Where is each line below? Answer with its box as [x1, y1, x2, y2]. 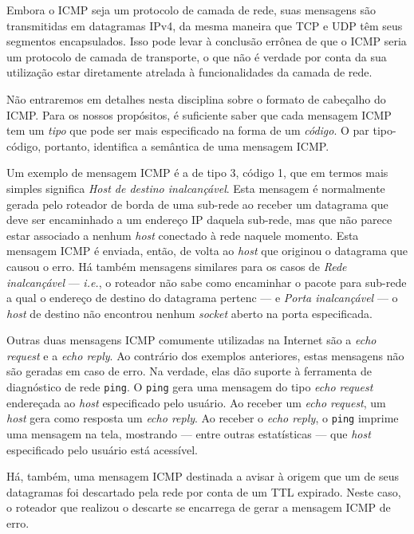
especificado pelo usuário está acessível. [6, 441, 198, 457]
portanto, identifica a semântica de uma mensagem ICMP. [44, 137, 329, 154]
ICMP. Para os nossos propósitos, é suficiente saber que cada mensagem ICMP [6, 106, 392, 123]
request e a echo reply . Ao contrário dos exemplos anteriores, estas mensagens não [6, 347, 404, 363]
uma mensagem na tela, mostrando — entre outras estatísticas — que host [6, 425, 371, 442]
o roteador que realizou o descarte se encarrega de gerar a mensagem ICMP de [6, 499, 391, 516]
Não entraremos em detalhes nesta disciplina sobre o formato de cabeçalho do [6, 90, 386, 107]
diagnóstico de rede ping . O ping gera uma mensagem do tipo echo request [6, 379, 373, 395]
